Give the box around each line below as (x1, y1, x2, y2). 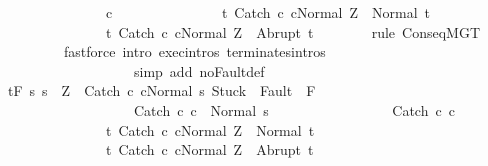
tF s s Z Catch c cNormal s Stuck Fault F (7, 80, 316, 101)
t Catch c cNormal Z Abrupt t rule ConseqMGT (105, 21, 481, 42)
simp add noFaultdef (133, 60, 265, 81)
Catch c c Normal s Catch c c (133, 99, 455, 120)
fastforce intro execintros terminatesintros (63, 41, 326, 62)
